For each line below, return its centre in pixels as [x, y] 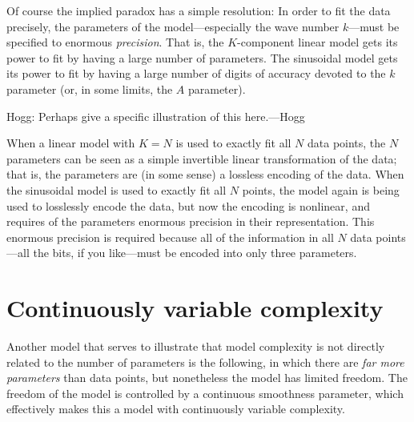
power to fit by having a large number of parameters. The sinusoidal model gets [202, 57]
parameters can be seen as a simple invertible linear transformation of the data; [202, 158]
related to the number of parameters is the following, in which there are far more [205, 362]
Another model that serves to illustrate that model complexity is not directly [196, 346]
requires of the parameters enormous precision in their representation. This [191, 221]
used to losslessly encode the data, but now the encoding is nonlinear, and [188, 205]
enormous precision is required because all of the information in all [170, 237]
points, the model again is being [321, 189]
